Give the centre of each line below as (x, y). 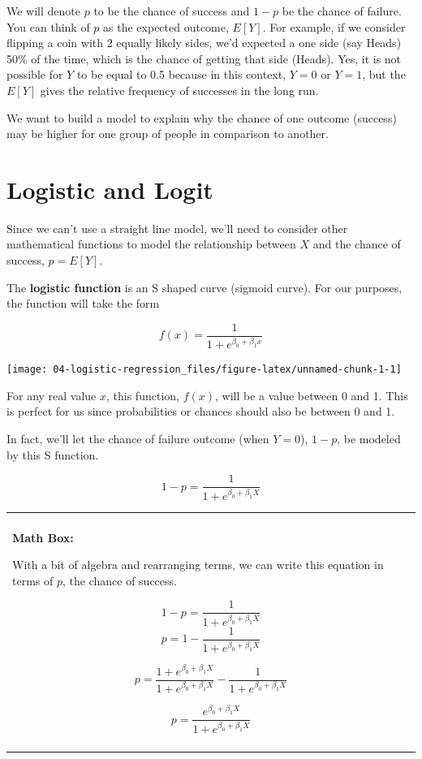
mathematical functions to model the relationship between (151, 244)
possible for (35, 74)
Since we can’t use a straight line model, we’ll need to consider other (177, 228)
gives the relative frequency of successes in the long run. (179, 90)
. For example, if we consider (334, 26)
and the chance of (357, 244)
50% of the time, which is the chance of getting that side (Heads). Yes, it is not (204, 58)
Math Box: (43, 537)
